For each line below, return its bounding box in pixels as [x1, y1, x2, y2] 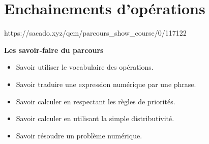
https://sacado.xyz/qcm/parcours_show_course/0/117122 [4, 27, 187, 38]
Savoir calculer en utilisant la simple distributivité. [16, 113, 174, 124]
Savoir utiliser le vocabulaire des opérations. [16, 62, 154, 72]
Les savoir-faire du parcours [4, 44, 104, 55]
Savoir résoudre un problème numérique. [16, 130, 142, 140]
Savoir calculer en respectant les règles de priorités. [16, 96, 175, 106]
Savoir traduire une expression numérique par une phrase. [16, 78, 196, 89]
